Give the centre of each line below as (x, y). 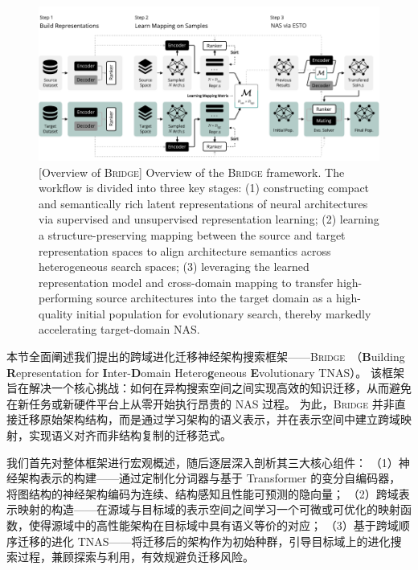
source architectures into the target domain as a (214, 298)
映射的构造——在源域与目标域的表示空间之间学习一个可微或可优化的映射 (209, 509)
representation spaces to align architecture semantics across (185, 250)
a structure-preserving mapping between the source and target (192, 234)
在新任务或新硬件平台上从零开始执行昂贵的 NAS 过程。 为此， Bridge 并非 (201, 403)
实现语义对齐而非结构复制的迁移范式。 (130, 435)
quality (56, 313)
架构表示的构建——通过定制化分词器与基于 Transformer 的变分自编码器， (209, 478)
